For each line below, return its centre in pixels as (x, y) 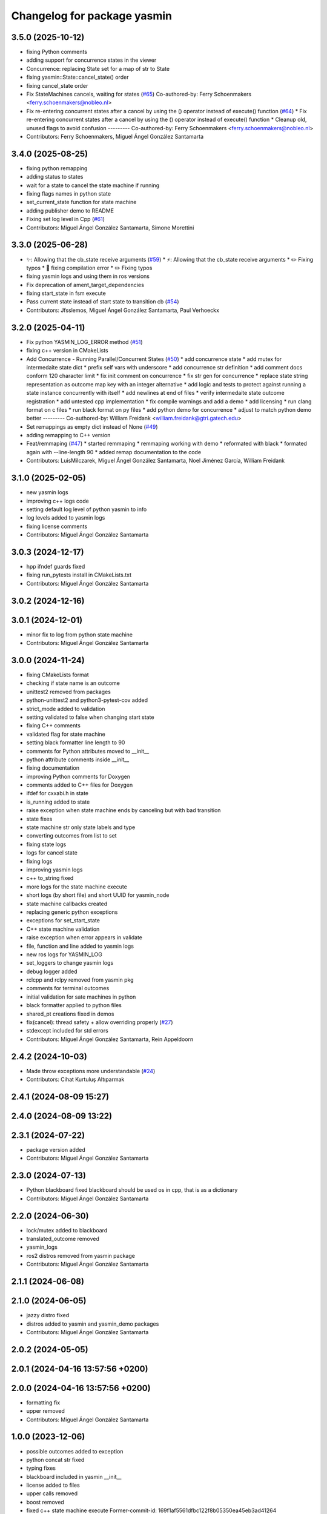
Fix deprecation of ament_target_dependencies (85, 285)
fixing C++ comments (54, 726)
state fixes (39, 819)
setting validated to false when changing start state (90, 717)
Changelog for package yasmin (92, 16)
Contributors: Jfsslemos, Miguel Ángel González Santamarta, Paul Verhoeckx (123, 310)
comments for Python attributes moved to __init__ (88, 751)
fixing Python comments (57, 52)
